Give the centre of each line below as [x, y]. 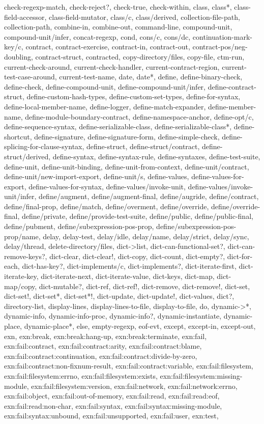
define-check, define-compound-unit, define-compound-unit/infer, [105, 86]
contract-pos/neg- [220, 47]
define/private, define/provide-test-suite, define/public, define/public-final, [138, 216]
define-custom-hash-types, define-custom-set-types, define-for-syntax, [134, 96]
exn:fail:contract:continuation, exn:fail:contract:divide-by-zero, [101, 356]
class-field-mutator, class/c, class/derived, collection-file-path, [144, 17]
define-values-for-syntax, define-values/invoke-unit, [107, 186]
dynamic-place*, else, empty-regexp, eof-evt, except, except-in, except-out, [140, 326]
